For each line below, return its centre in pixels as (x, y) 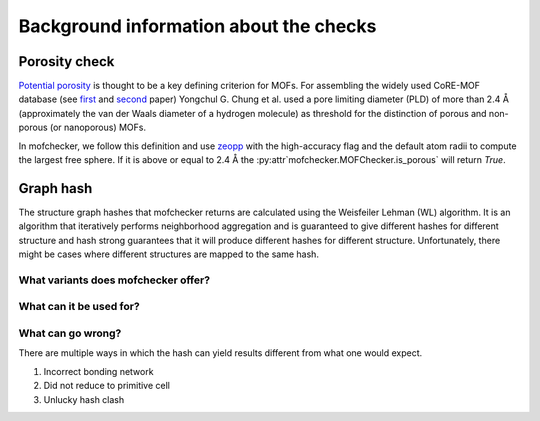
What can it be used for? (79, 307)
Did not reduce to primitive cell (106, 386)
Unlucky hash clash (84, 399)
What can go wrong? (70, 333)
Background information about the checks (197, 26)
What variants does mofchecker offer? (114, 280)
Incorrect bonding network (98, 371)
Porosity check (66, 61)
